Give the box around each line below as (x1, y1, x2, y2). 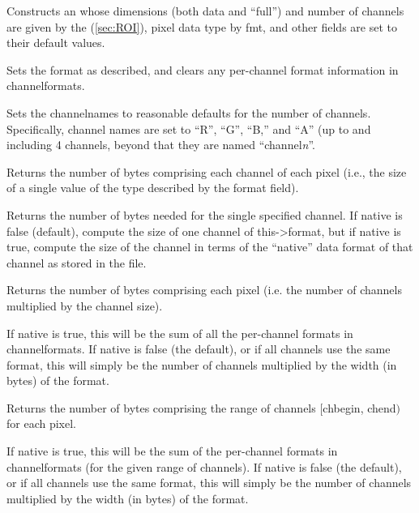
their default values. (6, 34, 105, 51)
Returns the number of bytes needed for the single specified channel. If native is (6, 206, 403, 223)
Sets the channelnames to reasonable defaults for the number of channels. (6, 104, 371, 121)
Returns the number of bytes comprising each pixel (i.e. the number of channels (6, 281, 402, 298)
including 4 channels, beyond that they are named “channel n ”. (6, 136, 315, 153)
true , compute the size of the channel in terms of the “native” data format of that (6, 238, 413, 255)
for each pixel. (6, 415, 76, 432)
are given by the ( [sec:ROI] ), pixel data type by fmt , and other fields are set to (6, 18, 397, 35)
